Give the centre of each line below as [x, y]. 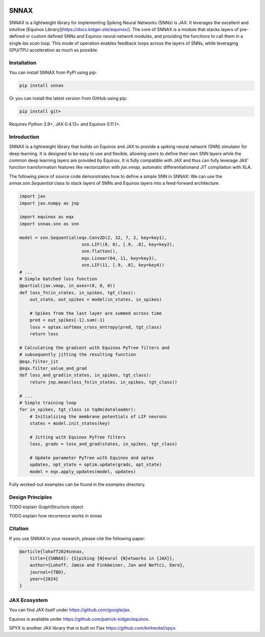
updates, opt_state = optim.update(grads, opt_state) [96, 465]
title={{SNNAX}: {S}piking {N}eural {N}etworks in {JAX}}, [102, 558]
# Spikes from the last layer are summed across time [96, 313]
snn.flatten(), [99, 251]
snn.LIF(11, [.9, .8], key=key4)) [123, 265]
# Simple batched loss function [58, 279]
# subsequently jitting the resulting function [78, 355]
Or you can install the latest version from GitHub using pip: [68, 98]
